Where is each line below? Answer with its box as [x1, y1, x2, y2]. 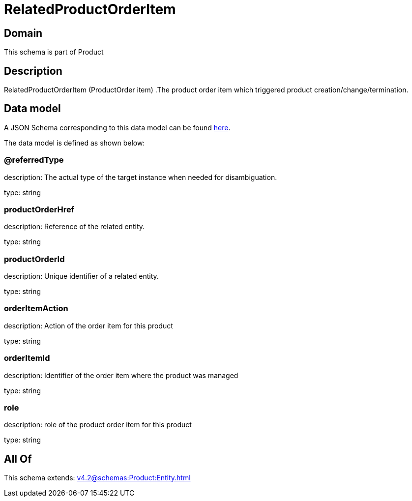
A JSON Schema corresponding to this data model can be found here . [4, 123, 231, 132]
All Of [4, 452, 32, 465]
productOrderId [4, 254, 65, 264]
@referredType [4, 155, 64, 165]
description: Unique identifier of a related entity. [4, 272, 159, 281]
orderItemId [4, 353, 50, 363]
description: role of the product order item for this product [4, 420, 192, 429]
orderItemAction [4, 303, 68, 314]
